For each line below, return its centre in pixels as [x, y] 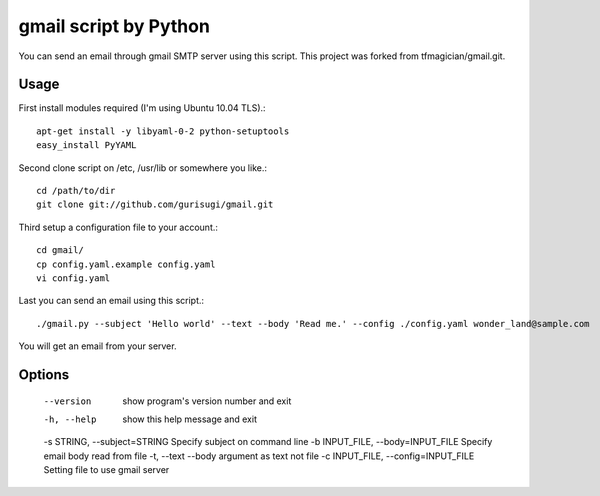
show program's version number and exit [207, 401]
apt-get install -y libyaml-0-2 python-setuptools [163, 131]
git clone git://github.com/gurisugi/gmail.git [155, 204]
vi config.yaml [73, 278]
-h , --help [70, 419]
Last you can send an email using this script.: [111, 301]
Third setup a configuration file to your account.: [118, 227]
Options [44, 374]
